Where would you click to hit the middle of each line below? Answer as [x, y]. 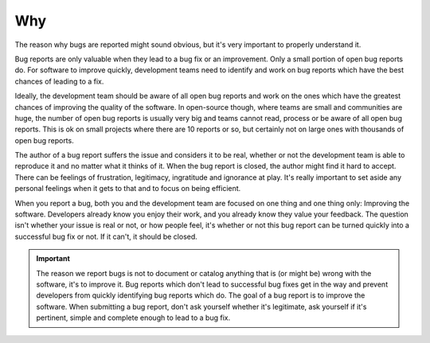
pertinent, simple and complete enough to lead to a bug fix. [133, 318]
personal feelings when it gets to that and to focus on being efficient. [128, 189]
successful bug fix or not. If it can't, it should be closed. [106, 236]
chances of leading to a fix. [59, 81]
